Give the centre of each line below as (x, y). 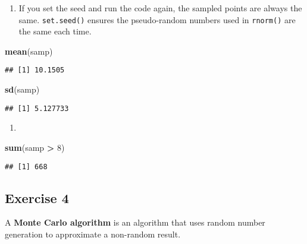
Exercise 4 (37, 197)
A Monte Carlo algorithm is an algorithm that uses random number (135, 222)
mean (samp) (29, 51)
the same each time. (55, 31)
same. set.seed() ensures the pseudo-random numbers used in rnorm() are (157, 19)
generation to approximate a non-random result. (93, 234)
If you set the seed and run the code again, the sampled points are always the (160, 8)
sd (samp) (22, 89)
